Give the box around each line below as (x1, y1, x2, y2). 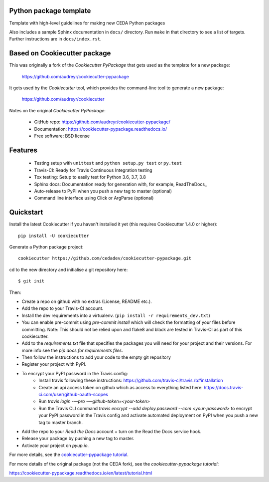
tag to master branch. (38, 419, 83, 425)
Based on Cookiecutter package (9, 49, 111, 57)
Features (9, 146, 37, 154)
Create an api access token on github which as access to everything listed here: (38, 384, 203, 390)
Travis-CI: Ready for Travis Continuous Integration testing (34, 167, 152, 173)
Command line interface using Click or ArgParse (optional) (34, 195, 154, 201)
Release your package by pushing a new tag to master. (21, 436, 134, 442)
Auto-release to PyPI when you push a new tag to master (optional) (34, 188, 172, 194)
